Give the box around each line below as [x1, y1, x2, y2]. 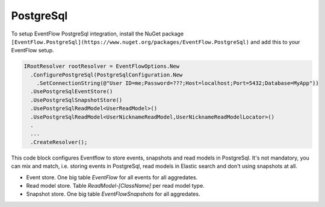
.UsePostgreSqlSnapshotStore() [30, 96, 123, 103]
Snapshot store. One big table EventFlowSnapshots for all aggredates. [26, 190, 200, 198]
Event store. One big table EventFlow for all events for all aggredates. [26, 173, 198, 181]
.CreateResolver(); [30, 138, 88, 146]
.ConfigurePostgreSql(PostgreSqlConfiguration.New [30, 71, 183, 78]
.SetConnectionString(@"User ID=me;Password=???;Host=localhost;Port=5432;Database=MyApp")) [36, 80, 319, 87]
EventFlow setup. [11, 47, 54, 54]
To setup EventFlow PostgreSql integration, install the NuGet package [11, 30, 184, 37]
